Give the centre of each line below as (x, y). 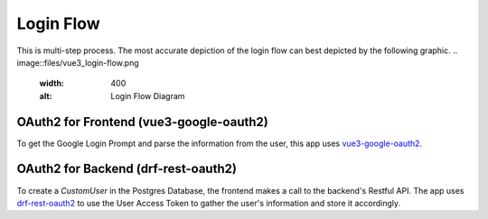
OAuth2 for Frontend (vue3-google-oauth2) (142, 122)
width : (52, 83)
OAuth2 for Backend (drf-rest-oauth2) (127, 169)
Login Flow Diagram (148, 96)
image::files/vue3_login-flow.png (78, 62)
